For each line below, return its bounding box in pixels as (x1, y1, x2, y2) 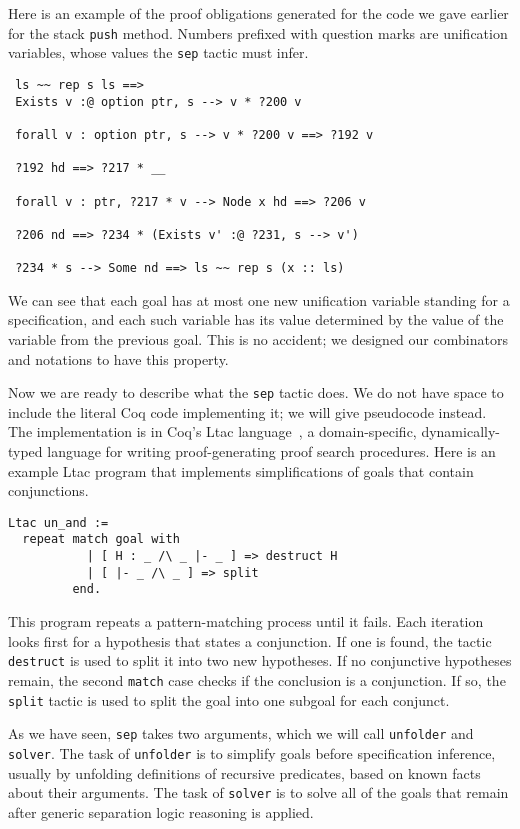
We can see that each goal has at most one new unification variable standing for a (8, 289, 510, 310)
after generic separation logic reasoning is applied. (8, 801, 314, 822)
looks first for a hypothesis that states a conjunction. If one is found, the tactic (8, 630, 492, 651)
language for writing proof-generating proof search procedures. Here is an (47, 441, 496, 461)
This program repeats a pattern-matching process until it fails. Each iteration (8, 611, 484, 632)
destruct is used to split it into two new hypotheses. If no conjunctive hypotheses (8, 650, 512, 671)
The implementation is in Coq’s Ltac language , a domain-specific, (8, 421, 417, 442)
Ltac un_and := (8, 515, 109, 530)
